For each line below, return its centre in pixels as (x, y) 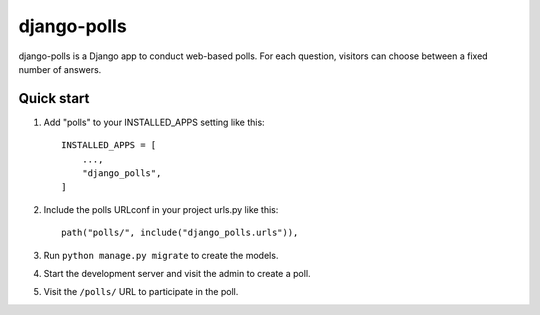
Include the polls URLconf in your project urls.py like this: (161, 209)
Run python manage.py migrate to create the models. (161, 255)
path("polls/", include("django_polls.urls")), (180, 233)
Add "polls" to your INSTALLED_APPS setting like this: (154, 122)
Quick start (54, 98)
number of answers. (60, 69)
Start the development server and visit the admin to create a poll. (177, 273)
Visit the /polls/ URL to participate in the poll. (141, 292)
